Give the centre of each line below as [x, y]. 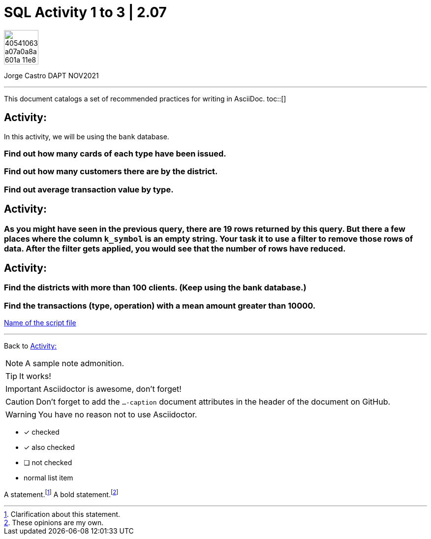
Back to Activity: [31, 346]
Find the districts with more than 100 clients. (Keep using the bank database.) [155, 288]
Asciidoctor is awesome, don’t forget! [112, 389]
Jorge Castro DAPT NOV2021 [51, 75]
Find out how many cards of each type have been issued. [115, 153]
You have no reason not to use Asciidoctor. [118, 415]
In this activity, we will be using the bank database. [87, 136]
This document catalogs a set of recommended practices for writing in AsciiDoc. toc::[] [145, 98]
